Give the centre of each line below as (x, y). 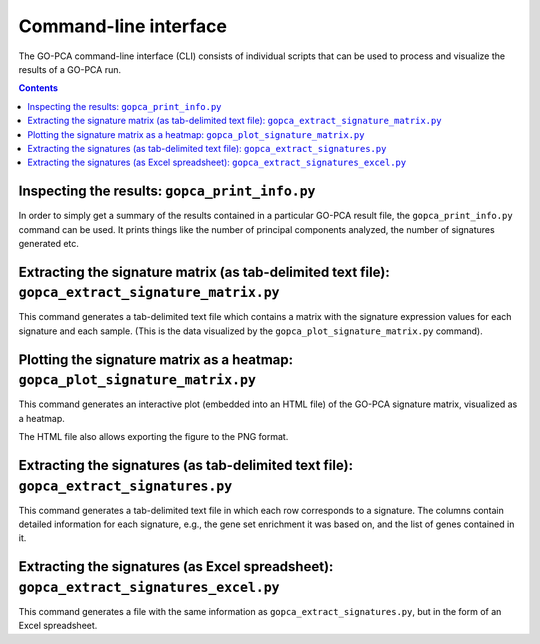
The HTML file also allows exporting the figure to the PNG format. (153, 437)
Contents (38, 88)
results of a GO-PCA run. (70, 69)
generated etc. (49, 243)
